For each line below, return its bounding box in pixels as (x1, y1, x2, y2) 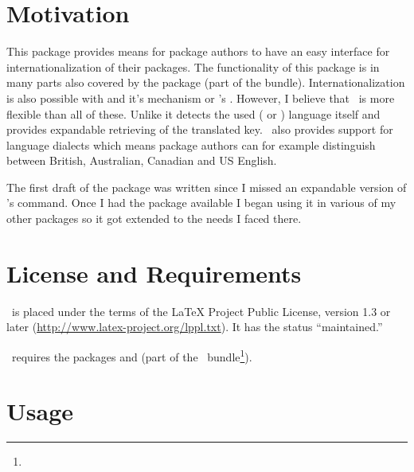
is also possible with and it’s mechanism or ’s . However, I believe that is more (6, 89, 395, 106)
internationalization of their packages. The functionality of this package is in (6, 58, 380, 75)
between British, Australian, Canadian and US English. (6, 152, 277, 169)
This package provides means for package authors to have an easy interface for (6, 43, 390, 60)
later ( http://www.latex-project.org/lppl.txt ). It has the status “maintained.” (6, 318, 383, 335)
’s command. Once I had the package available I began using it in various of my (6, 194, 396, 211)
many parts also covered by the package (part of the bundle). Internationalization (6, 74, 405, 91)
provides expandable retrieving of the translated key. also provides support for (6, 121, 393, 138)
